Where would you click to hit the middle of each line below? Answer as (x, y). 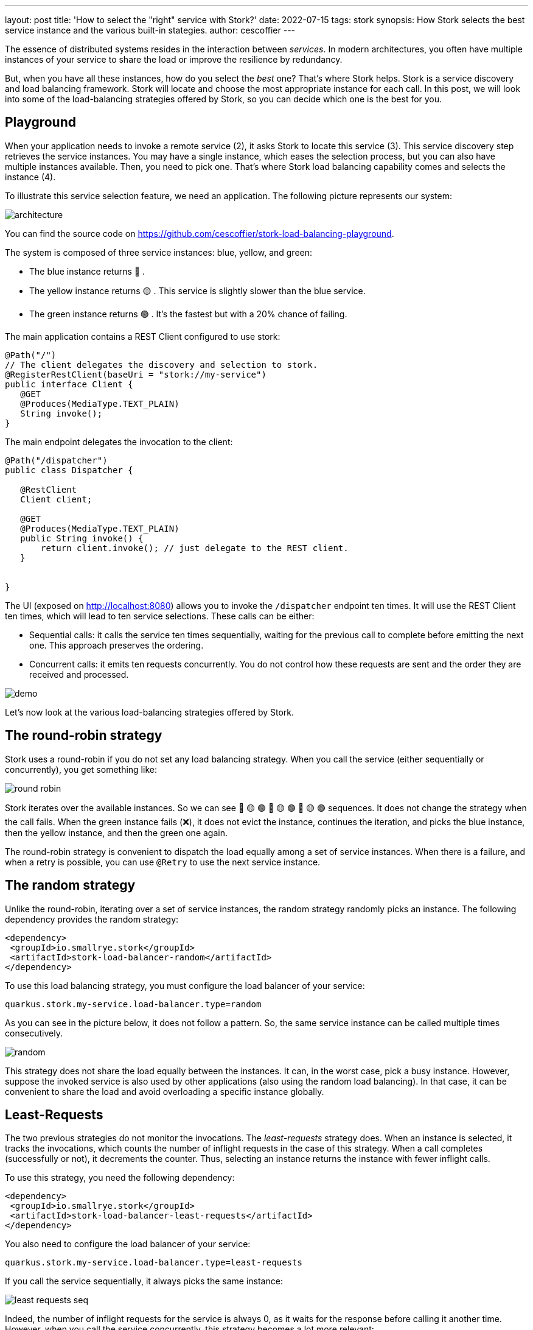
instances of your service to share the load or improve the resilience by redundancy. (174, 59)
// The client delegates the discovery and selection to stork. (162, 364)
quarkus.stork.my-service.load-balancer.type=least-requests (154, 1263)
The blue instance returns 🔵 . (87, 271)
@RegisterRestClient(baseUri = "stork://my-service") (136, 374)
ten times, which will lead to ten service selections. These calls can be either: (160, 616)
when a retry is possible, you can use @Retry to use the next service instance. (163, 862)
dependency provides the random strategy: (92, 919)
